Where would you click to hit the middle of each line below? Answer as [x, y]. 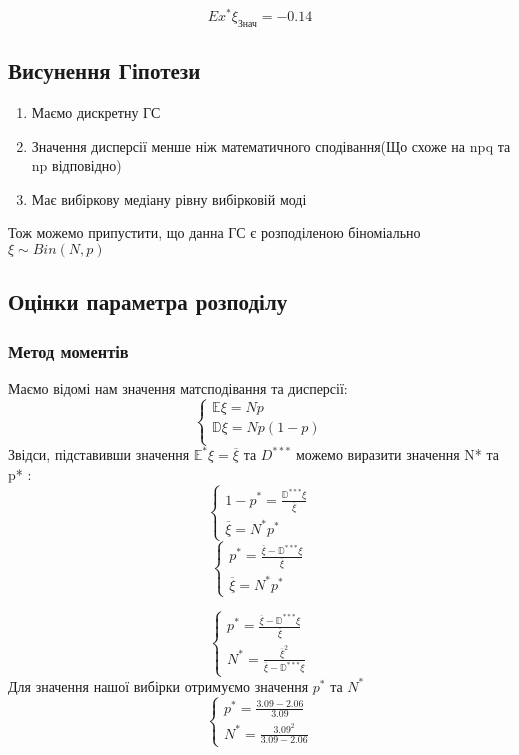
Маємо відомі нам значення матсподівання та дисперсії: [178, 388]
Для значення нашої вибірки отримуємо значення [158, 685]
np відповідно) [76, 165]
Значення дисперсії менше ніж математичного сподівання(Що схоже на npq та [271, 145]
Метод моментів [68, 350]
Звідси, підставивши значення [99, 454]
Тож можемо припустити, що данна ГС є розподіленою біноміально [214, 232]
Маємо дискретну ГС [96, 112]
